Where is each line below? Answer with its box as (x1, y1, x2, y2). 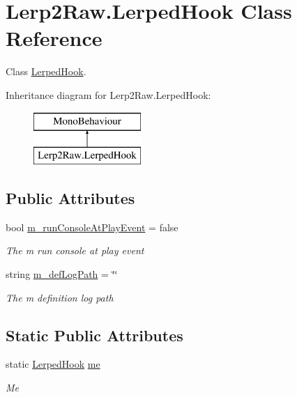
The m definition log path (6, 290, 114, 304)
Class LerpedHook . (6, 64, 86, 79)
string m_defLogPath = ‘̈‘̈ (6, 267, 118, 281)
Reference (6, 24, 102, 52)
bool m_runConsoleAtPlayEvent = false (6, 219, 178, 234)
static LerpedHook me (6, 357, 100, 371)
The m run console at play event (6, 243, 144, 258)
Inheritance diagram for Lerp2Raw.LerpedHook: (6, 87, 211, 102)
